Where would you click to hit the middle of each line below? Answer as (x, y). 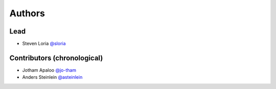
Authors (27, 13)
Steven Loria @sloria (44, 44)
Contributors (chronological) (56, 58)
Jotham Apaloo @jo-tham (49, 70)
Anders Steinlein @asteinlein (52, 77)
